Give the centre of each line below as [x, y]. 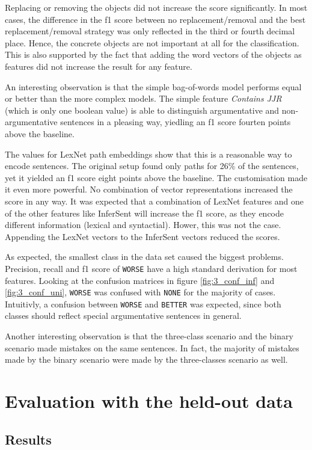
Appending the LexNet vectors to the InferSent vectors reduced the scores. [142, 236]
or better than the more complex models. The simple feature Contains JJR [143, 98]
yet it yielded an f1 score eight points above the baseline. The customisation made [156, 177]
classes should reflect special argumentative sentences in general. [123, 316]
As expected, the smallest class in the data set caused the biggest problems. [144, 257]
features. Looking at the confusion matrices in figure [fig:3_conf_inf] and [140, 280]
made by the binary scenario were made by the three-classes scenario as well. [146, 359]
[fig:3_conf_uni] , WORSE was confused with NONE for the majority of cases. [140, 292]
